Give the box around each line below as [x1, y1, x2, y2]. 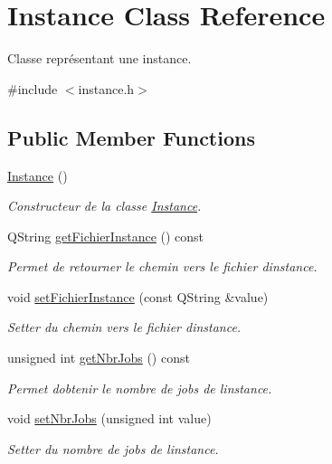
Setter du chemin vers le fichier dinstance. [7, 317, 242, 336]
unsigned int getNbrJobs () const [7, 348, 190, 367]
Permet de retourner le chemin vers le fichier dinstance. [7, 257, 318, 276]
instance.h [78, 79, 135, 98]
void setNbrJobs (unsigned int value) [7, 409, 212, 428]
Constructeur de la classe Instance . [7, 196, 202, 215]
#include [7, 79, 58, 98]
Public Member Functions [7, 123, 255, 151]
